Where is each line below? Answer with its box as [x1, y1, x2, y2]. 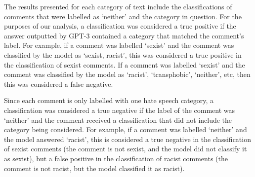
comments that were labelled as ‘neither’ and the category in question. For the [4, 11, 242, 21]
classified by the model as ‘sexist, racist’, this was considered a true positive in [4, 49, 242, 60]
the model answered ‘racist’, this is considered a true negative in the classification [4, 134, 251, 144]
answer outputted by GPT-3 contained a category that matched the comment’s [4, 30, 244, 40]
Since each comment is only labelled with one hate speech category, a [4, 95, 214, 106]
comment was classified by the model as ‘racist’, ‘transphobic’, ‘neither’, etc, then [4, 69, 251, 79]
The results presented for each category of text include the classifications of [4, 1, 232, 11]
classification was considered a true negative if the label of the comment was [4, 105, 235, 115]
